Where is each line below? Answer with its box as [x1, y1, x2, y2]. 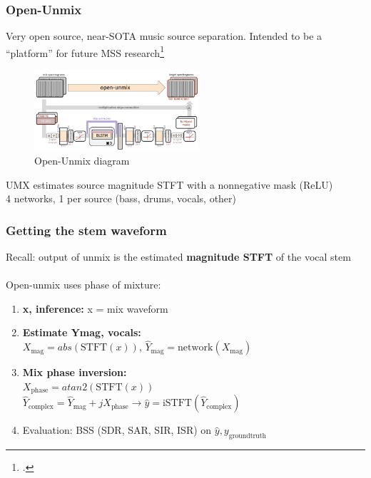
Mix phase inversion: [22, 365, 127, 380]
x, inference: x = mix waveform [22, 301, 168, 316]
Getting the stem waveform [6, 221, 167, 239]
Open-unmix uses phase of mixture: [6, 277, 161, 292]
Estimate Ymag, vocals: [22, 325, 141, 340]
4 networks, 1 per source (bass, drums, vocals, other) [6, 191, 237, 206]
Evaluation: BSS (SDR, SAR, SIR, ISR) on [22, 422, 212, 437]
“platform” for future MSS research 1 [6, 43, 164, 60]
